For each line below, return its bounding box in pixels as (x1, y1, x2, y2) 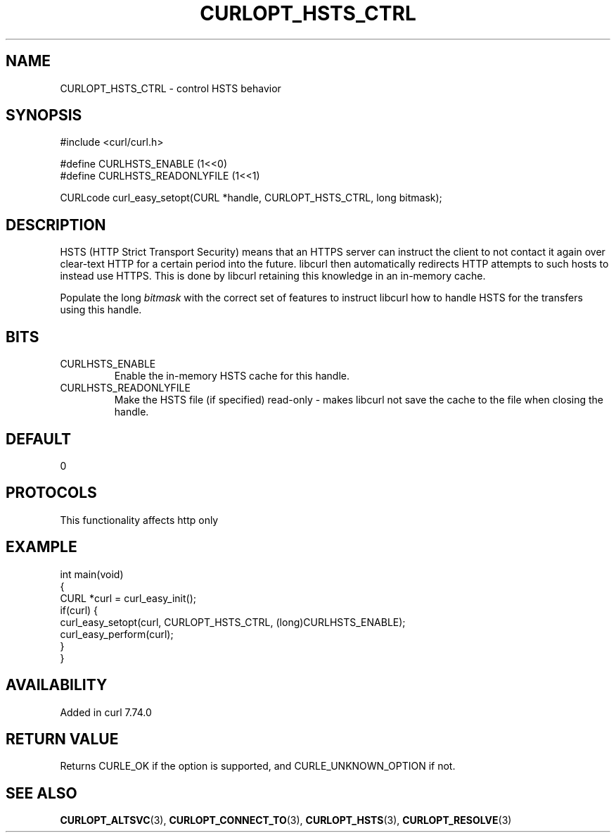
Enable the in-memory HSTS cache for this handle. (114, 370, 350, 382)
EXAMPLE (6, 538, 77, 556)
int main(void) (60, 568, 124, 580)
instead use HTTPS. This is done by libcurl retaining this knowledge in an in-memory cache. (60, 270, 486, 282)
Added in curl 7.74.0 (60, 706, 152, 718)
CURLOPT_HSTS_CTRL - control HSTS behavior (60, 82, 281, 94)
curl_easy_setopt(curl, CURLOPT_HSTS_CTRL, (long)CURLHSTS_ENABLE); (60, 615, 406, 628)
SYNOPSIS (6, 106, 82, 125)
